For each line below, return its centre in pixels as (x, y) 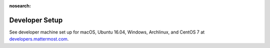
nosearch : (20, 6)
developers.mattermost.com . (39, 39)
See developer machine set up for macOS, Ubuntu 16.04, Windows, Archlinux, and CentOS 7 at (107, 32)
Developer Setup (36, 20)
